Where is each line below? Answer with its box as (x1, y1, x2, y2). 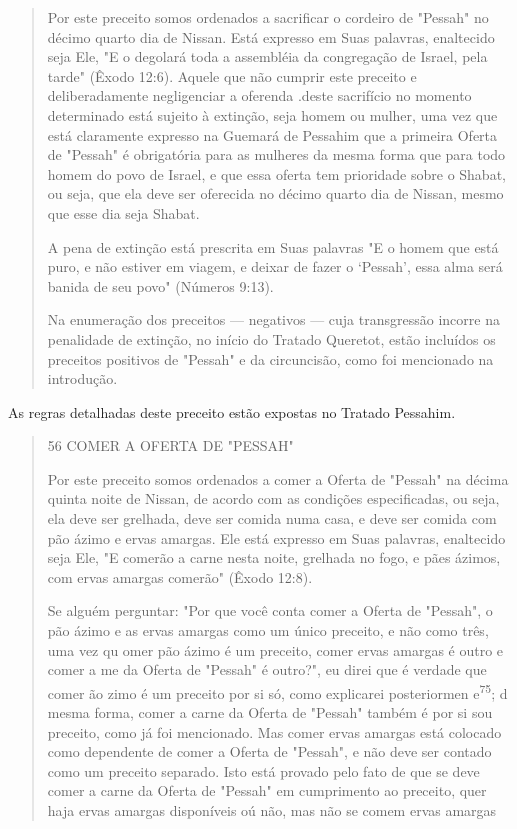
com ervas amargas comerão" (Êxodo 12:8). (47, 566, 313, 587)
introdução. (47, 368, 118, 389)
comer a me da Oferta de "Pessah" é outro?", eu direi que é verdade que (47, 659, 487, 680)
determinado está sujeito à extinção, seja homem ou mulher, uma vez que (47, 104, 498, 125)
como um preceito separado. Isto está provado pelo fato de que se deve (47, 760, 480, 781)
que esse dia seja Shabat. (47, 202, 200, 223)
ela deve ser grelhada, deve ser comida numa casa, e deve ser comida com (47, 508, 497, 529)
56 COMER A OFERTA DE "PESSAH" (47, 435, 294, 456)
